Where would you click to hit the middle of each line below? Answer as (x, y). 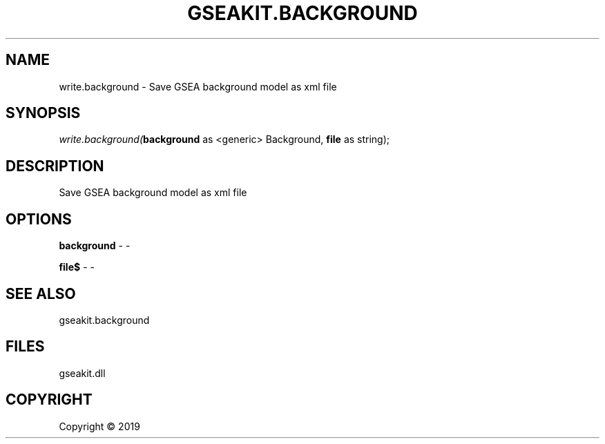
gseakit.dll (82, 373)
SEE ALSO (41, 293)
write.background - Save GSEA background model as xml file (198, 86)
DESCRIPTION (55, 166)
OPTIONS (39, 219)
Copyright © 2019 (99, 426)
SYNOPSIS (43, 113)
